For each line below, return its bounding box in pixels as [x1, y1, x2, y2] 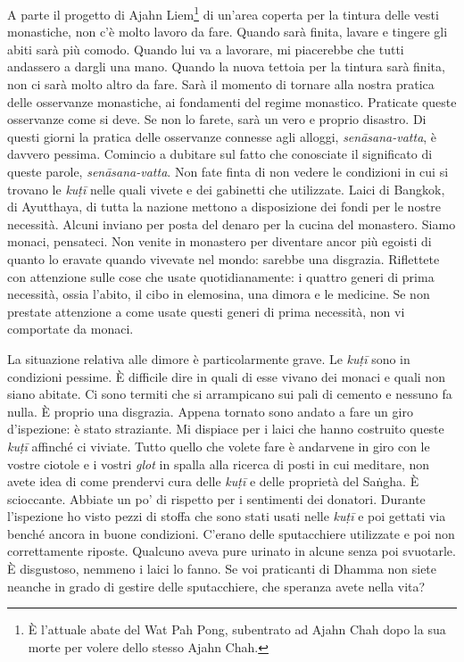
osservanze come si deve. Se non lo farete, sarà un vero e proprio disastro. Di [7, 110, 427, 128]
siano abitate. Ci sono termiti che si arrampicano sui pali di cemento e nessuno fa [7, 385, 452, 403]
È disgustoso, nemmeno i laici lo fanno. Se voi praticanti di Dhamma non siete [7, 559, 437, 578]
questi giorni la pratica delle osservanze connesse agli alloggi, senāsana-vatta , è [7, 127, 437, 145]
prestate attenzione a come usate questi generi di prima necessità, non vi [7, 302, 405, 320]
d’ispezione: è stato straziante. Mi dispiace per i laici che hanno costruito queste [7, 419, 444, 438]
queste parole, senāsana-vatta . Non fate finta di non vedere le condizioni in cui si [7, 162, 449, 180]
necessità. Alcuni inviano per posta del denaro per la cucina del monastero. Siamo [7, 214, 456, 233]
